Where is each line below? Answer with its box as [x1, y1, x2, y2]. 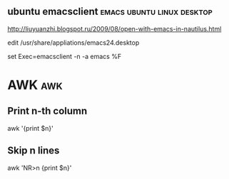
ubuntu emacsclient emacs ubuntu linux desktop [7, 6, 213, 18]
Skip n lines [7, 145, 60, 157]
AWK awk [7, 77, 63, 93]
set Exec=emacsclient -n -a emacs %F [7, 52, 122, 60]
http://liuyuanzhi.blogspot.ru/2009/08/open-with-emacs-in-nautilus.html [7, 24, 222, 33]
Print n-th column [7, 105, 88, 117]
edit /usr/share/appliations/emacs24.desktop [7, 38, 140, 47]
